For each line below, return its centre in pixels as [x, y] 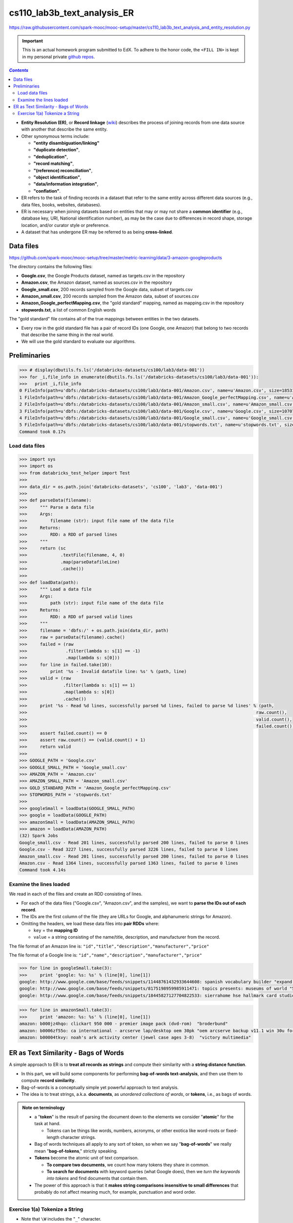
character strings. [78, 1137]
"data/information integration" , [66, 184]
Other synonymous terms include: [55, 136]
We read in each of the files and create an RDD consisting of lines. [76, 894]
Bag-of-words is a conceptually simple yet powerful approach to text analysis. [100, 1087]
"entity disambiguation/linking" [66, 143]
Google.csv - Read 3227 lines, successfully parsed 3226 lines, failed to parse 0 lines [129, 849]
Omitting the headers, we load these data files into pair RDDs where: [90, 923]
